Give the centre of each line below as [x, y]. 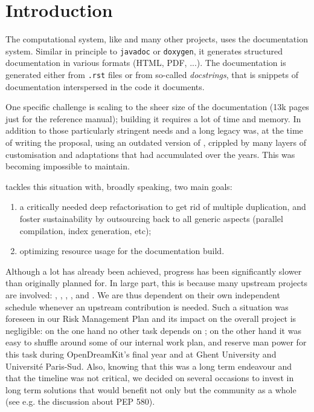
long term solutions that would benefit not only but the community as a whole [151, 389]
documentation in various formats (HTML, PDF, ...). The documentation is [146, 63]
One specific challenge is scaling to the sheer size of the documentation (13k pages [157, 107]
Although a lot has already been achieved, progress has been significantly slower [154, 271]
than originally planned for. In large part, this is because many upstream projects [156, 283]
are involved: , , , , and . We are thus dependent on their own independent [143, 294]
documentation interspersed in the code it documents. [105, 86]
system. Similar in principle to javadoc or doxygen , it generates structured [144, 51]
